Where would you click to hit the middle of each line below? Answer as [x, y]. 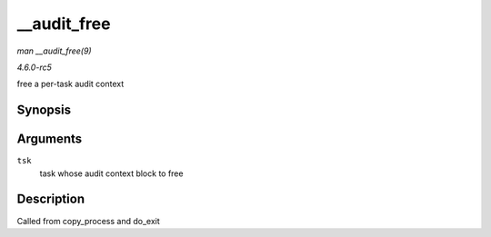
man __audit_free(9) [54, 51]
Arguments [50, 139]
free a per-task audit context [70, 84]
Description [51, 199]
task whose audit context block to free [111, 173]
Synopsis [44, 110]
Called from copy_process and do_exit [89, 221]
